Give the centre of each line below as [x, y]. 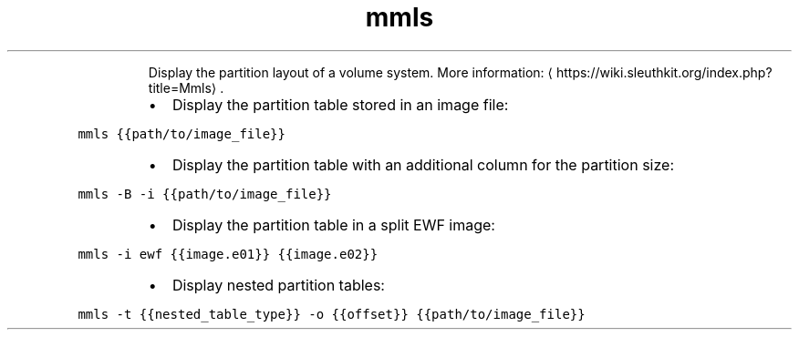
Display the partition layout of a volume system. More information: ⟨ [351, 72]
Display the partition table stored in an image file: [340, 104]
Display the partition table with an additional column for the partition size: [423, 164]
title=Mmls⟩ [182, 87]
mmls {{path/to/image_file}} [182, 133]
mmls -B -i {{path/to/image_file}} [205, 194]
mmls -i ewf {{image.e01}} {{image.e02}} [228, 254]
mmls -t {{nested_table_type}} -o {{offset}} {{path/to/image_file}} [332, 314]
